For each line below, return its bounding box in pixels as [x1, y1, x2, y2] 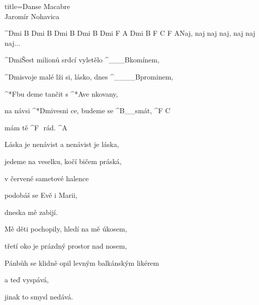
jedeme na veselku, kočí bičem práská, [5, 156, 122, 166]
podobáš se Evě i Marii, [5, 190, 77, 200]
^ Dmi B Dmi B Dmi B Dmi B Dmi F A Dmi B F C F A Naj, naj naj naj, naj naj [5, 28, 255, 38]
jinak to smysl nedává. [5, 291, 73, 301]
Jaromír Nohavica [5, 11, 59, 21]
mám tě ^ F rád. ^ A [5, 122, 67, 132]
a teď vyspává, [5, 274, 49, 285]
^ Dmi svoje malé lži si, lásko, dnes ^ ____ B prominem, [5, 71, 174, 82]
